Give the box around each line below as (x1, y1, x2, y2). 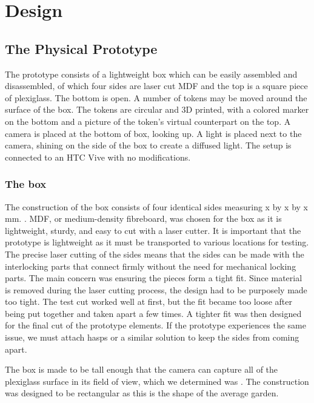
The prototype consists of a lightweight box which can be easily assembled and (5, 67, 298, 80)
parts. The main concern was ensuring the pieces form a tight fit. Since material (5, 271, 302, 284)
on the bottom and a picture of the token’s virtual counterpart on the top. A (5, 115, 291, 127)
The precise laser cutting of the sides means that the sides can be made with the (5, 247, 304, 260)
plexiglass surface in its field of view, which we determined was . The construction (5, 375, 309, 387)
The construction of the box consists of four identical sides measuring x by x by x (5, 200, 308, 213)
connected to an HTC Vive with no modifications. (5, 150, 191, 163)
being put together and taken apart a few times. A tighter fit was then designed (5, 307, 302, 319)
